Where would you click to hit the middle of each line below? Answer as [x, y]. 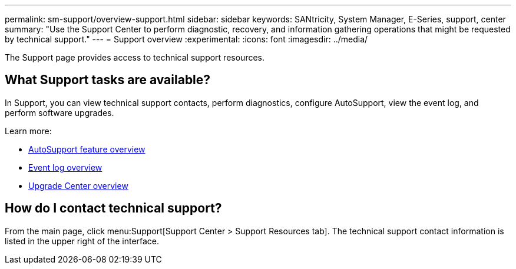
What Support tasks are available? [108, 80]
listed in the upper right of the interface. [82, 241]
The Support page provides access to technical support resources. [135, 57]
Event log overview [65, 167]
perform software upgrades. [59, 112]
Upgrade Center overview [78, 185]
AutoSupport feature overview [87, 149]
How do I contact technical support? [113, 208]
